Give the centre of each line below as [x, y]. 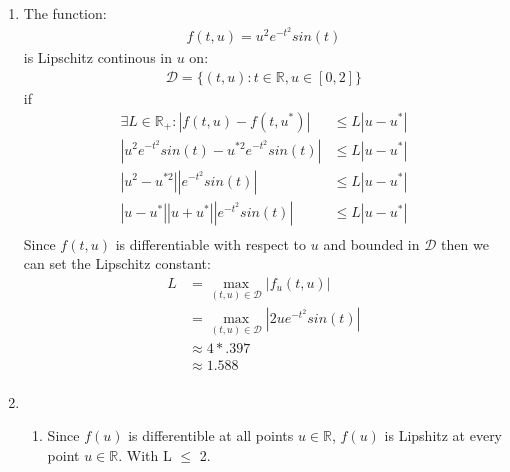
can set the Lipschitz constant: [117, 263]
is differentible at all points [211, 435]
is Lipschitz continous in [98, 57]
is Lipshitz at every [443, 435]
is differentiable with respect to [211, 243]
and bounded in [371, 243]
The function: [65, 13]
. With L [145, 454]
